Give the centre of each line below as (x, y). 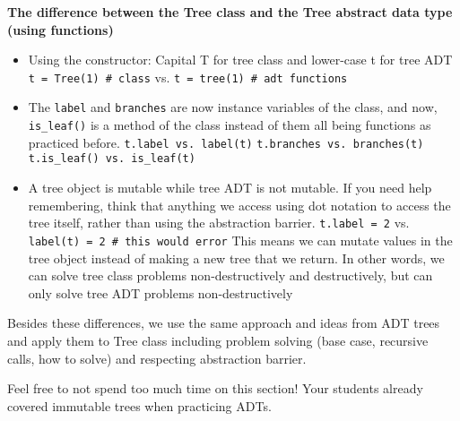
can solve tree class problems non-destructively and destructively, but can (230, 275)
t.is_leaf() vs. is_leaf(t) (112, 159)
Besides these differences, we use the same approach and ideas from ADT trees (224, 323)
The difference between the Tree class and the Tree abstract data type (230, 12)
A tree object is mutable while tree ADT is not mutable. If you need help (230, 188)
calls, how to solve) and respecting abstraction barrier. (157, 358)
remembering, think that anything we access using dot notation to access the (239, 205)
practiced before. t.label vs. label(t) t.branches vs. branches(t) (226, 142)
